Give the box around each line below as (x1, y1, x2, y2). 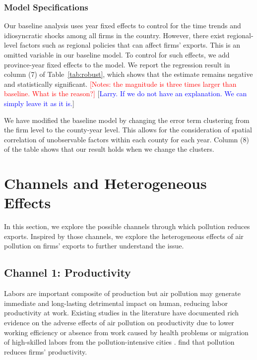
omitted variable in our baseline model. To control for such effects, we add (4, 50, 230, 60)
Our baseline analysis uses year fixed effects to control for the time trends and (4, 20, 241, 31)
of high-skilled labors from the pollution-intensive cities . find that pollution (4, 337, 235, 347)
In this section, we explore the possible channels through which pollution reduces (4, 221, 250, 232)
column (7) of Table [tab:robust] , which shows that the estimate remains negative (4, 69, 253, 79)
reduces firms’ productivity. (4, 346, 87, 357)
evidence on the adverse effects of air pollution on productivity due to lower (4, 317, 234, 328)
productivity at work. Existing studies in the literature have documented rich (4, 307, 239, 318)
